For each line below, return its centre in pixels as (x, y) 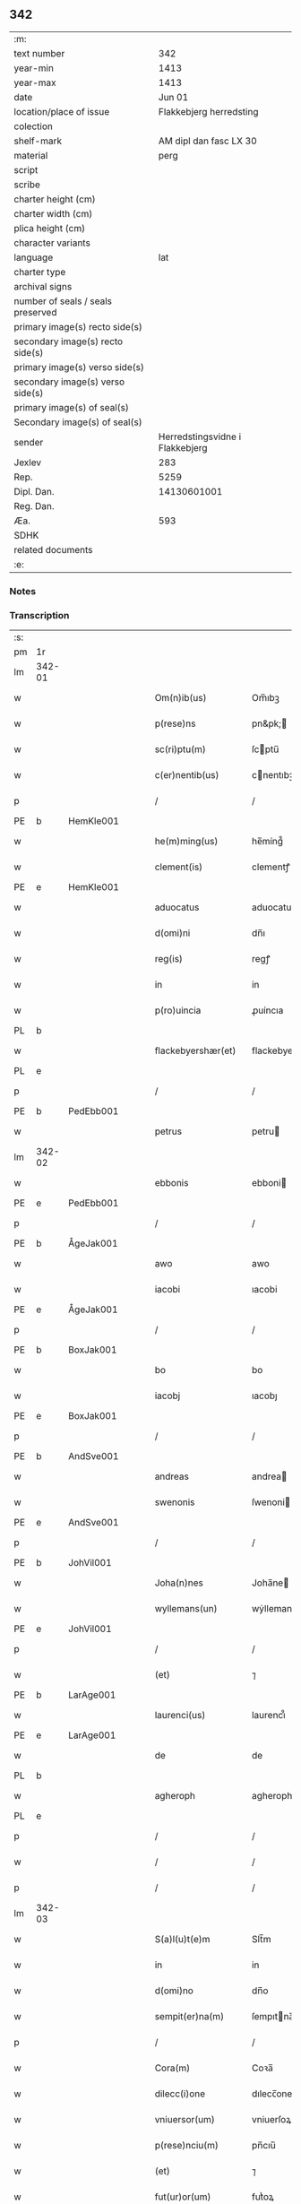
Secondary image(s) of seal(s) (78, 422)
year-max (35, 82)
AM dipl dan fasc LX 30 (207, 141)
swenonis (175, 1502)
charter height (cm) (55, 199)
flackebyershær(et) (195, 1050)
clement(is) (179, 867)
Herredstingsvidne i (200, 436)
